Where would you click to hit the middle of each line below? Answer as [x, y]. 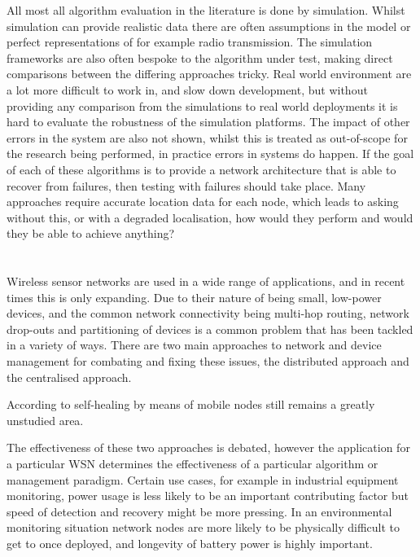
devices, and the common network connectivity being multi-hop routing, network [208, 313]
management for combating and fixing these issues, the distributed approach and [208, 361]
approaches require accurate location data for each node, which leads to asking [203, 202]
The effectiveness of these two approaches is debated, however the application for [208, 447]
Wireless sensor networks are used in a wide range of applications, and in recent [206, 281]
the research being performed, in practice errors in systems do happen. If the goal [210, 154]
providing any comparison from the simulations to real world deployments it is [202, 105]
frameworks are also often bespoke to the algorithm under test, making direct [200, 57]
